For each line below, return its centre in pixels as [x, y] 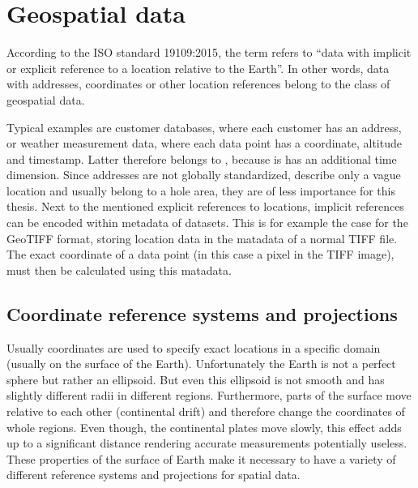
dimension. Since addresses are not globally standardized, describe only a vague [204, 175]
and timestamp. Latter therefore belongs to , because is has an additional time [202, 158]
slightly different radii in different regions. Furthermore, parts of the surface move [209, 395]
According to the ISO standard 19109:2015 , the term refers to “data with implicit [209, 52]
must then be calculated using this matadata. [119, 270]
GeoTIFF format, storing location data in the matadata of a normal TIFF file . [202, 238]
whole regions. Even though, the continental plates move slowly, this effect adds [204, 427]
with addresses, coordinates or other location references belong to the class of [198, 84]
